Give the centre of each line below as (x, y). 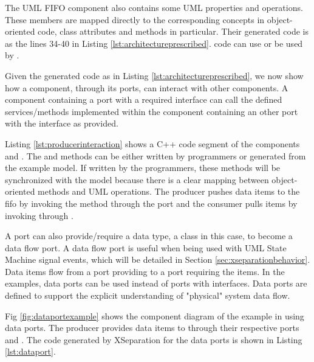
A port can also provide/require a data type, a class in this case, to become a (149, 236)
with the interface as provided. (62, 123)
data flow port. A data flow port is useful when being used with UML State (146, 247)
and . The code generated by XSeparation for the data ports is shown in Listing (154, 339)
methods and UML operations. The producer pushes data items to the (169, 191)
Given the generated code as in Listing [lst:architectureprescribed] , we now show (154, 75)
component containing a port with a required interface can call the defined (144, 99)
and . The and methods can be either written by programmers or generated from (155, 155)
